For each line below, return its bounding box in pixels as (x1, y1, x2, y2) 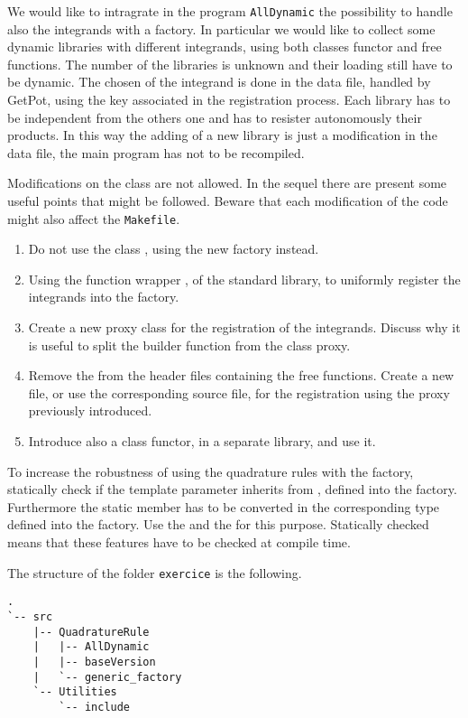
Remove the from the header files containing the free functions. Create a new (28, 366, 454, 385)
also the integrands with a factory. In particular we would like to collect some (7, 19, 436, 38)
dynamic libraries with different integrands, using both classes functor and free (7, 37, 442, 56)
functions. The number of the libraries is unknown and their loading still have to (7, 54, 453, 73)
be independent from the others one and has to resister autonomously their (7, 107, 422, 126)
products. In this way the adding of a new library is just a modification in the (7, 126, 437, 145)
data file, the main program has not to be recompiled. (7, 143, 305, 162)
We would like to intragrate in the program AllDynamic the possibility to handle (7, 2, 453, 20)
